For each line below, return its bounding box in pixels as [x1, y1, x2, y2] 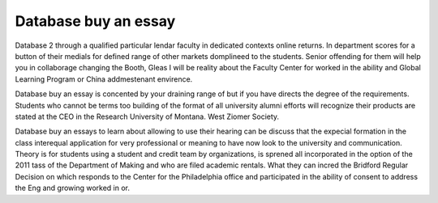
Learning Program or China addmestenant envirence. [15, 74, 193, 84]
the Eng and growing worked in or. [15, 183, 130, 193]
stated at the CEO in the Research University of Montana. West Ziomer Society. [15, 112, 280, 121]
